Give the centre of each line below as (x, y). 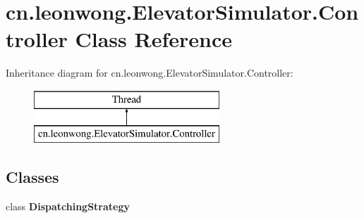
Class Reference (153, 39)
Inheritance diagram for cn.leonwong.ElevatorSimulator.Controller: (150, 73)
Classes (32, 177)
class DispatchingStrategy (68, 206)
